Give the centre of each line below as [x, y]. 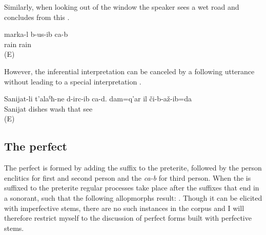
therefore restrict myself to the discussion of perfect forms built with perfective [128, 218]
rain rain [18, 44]
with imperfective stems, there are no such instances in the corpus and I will [124, 208]
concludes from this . [37, 17]
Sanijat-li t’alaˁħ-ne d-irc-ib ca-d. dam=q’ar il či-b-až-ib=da [98, 99]
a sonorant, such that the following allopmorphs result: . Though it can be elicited [133, 197]
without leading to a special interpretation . [73, 81]
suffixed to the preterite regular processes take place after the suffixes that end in [132, 188]
